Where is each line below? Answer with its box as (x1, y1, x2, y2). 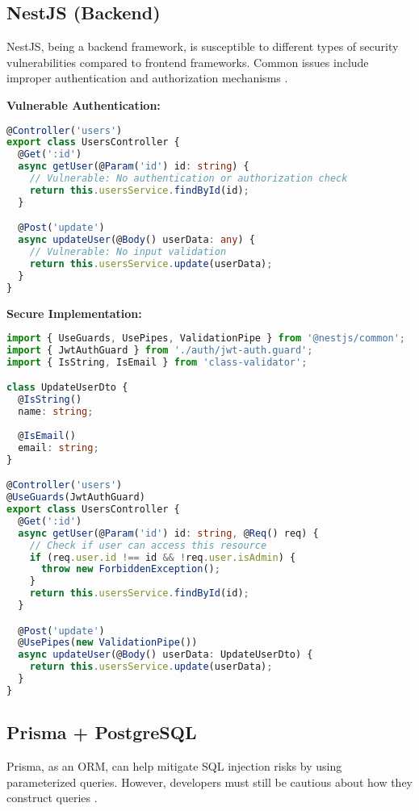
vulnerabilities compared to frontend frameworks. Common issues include (6, 53, 369, 70)
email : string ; (18, 441, 99, 454)
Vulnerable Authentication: (6, 96, 161, 113)
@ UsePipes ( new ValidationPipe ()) (18, 637, 198, 649)
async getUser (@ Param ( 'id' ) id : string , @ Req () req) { (18, 527, 319, 539)
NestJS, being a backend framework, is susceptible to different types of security (6, 38, 399, 55)
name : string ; (18, 406, 94, 418)
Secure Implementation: (6, 304, 142, 321)
